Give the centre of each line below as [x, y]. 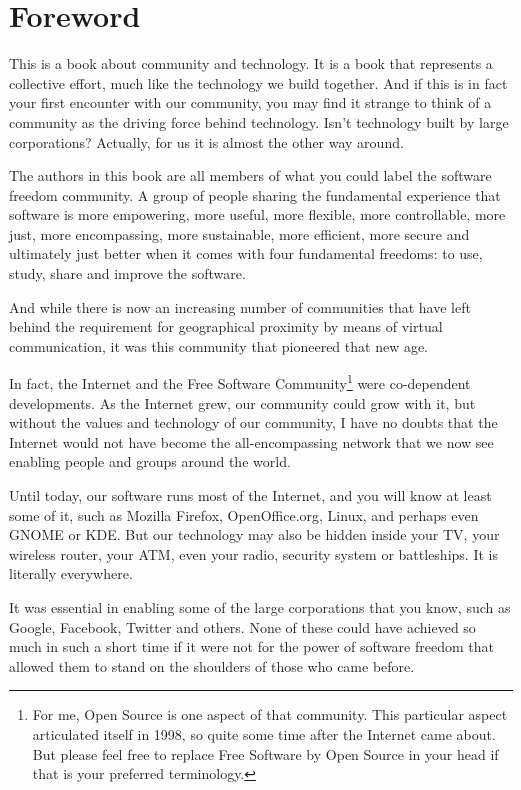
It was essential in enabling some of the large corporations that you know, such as [260, 607]
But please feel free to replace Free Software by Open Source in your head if [265, 753]
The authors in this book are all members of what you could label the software [250, 175]
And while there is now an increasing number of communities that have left [240, 306]
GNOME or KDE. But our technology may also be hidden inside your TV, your [254, 534]
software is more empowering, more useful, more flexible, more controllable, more [257, 214]
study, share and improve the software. [127, 273]
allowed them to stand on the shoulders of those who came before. [212, 665]
